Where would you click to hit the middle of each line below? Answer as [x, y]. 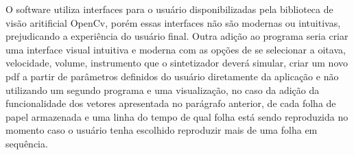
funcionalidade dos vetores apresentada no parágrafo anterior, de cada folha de [171, 103]
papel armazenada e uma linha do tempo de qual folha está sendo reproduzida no [177, 116]
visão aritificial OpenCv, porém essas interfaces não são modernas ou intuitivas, [173, 22]
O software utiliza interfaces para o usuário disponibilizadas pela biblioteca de [169, 9]
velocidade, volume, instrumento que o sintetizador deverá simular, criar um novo [177, 63]
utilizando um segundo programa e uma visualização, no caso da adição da [163, 90]
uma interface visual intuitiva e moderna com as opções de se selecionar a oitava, [176, 49]
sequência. [27, 143]
